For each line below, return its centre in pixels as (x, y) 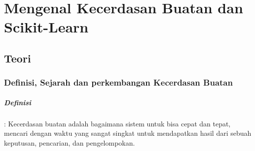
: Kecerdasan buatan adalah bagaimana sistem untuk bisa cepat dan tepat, (117, 123)
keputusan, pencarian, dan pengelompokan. (70, 142)
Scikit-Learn (46, 27)
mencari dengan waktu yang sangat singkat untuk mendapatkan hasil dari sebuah (128, 133)
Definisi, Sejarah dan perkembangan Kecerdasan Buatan (118, 82)
